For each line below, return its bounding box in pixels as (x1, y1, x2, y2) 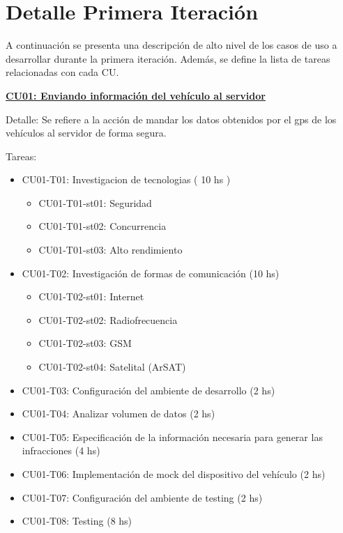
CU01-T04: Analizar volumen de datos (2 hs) (22, 406, 215, 421)
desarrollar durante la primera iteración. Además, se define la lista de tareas (6, 51, 330, 65)
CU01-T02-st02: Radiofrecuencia (38, 312, 178, 327)
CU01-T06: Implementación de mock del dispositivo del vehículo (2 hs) (22, 467, 326, 481)
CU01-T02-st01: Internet (38, 289, 144, 304)
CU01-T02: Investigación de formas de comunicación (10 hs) (22, 265, 280, 280)
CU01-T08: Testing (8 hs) (22, 513, 132, 528)
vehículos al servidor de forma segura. (6, 125, 167, 140)
